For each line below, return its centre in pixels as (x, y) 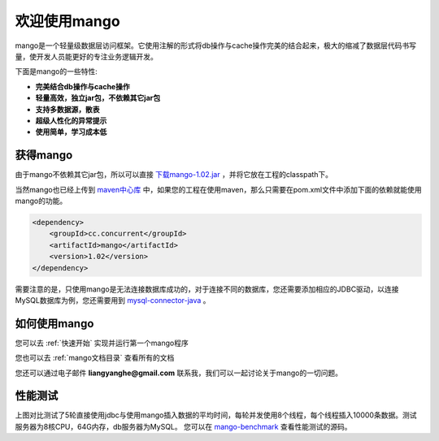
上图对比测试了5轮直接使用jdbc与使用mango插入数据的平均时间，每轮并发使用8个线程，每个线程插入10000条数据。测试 (216, 415)
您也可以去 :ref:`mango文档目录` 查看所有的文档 (95, 358)
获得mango (44, 156)
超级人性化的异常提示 (71, 120)
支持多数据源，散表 (67, 109)
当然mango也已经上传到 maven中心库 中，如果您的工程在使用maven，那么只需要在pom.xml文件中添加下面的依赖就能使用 (218, 189)
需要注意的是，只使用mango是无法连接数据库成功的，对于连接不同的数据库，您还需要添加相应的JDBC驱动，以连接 (207, 289)
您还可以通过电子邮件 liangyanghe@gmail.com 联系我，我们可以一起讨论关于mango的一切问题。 (179, 373)
